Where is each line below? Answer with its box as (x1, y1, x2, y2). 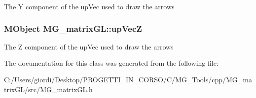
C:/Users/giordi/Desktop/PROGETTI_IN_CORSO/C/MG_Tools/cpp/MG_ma (4, 74, 252, 84)
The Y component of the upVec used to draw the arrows (4, 1, 175, 11)
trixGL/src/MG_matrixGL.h (4, 84, 93, 94)
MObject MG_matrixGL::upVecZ (4, 22, 142, 34)
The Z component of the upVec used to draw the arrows (4, 41, 174, 51)
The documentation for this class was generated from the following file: (4, 58, 219, 68)
